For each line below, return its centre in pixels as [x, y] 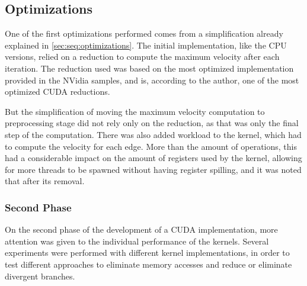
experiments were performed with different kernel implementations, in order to [147, 253]
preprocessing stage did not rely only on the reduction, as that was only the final [152, 123]
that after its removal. [45, 181]
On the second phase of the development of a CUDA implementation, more [141, 229]
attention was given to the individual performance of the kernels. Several [137, 241]
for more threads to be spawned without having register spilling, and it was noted [153, 169]
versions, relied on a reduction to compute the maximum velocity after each [142, 57]
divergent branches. [40, 276]
